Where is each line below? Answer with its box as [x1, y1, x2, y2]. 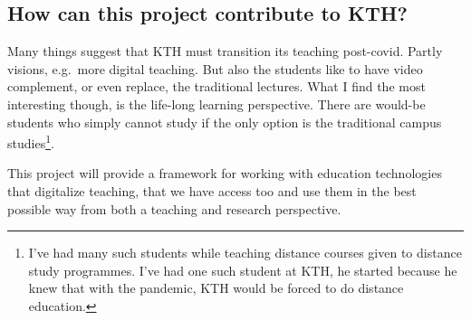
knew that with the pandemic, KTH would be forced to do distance [28, 278, 404, 297]
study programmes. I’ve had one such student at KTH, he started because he [28, 260, 457, 279]
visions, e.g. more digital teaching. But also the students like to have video [7, 59, 423, 78]
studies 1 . [7, 131, 54, 152]
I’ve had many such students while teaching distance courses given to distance [28, 243, 462, 262]
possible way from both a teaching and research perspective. [7, 199, 341, 218]
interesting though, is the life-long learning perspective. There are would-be [7, 94, 426, 113]
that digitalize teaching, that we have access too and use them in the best [7, 182, 417, 201]
